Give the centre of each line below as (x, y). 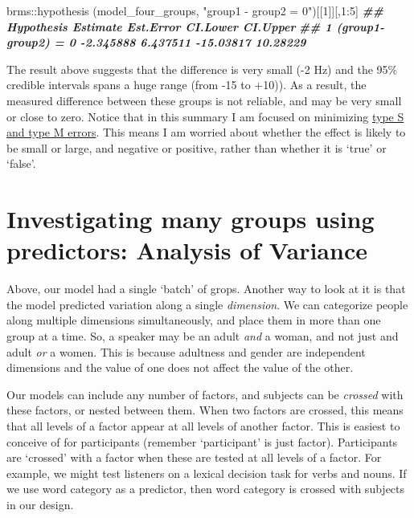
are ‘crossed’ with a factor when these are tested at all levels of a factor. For (194, 457)
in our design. (40, 504)
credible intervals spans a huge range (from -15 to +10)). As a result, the (187, 85)
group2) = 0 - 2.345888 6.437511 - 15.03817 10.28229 (156, 42)
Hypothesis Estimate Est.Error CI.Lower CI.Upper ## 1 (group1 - (195, 26)
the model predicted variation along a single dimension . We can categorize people (207, 304)
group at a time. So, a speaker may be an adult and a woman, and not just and (203, 336)
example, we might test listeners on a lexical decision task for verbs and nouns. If (207, 473)
